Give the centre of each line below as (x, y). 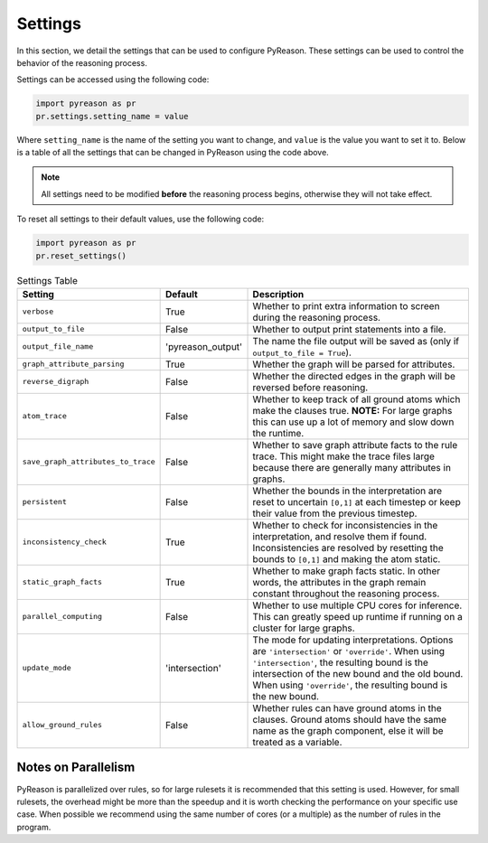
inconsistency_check (65, 542)
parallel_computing (62, 617)
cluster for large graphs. (304, 628)
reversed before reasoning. (310, 387)
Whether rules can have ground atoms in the (347, 707)
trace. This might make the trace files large (344, 456)
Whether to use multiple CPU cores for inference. (357, 605)
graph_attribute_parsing (73, 365)
